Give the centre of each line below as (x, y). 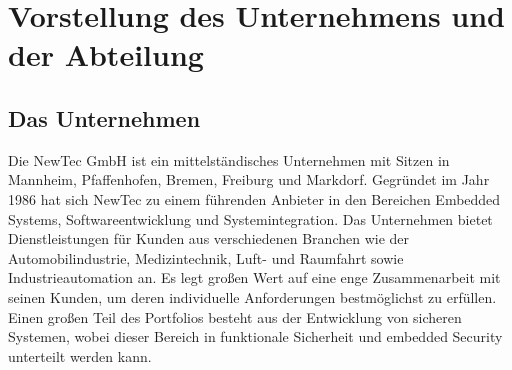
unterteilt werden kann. (80, 355)
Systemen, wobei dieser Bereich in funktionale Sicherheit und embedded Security (255, 336)
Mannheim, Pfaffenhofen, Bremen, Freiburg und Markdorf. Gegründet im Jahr (249, 179)
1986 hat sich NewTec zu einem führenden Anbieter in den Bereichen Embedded (254, 198)
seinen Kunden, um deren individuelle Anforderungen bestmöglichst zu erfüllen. (252, 296)
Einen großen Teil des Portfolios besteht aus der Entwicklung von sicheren (235, 316)
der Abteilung (106, 54)
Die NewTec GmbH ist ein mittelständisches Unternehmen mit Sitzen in (229, 159)
